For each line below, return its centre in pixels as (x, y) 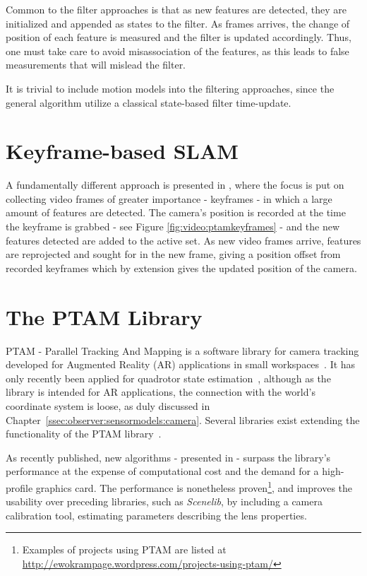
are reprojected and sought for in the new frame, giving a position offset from (173, 254)
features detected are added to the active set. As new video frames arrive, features (183, 240)
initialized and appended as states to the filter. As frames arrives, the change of (178, 23)
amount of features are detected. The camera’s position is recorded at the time (176, 212)
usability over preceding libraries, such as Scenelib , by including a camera (164, 501)
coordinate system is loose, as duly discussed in (108, 405)
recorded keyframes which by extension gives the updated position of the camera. (181, 268)
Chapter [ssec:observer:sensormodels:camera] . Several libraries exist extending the (183, 419)
